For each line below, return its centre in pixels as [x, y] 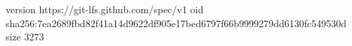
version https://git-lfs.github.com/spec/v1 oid [105, 9]
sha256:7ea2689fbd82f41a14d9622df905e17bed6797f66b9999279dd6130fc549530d [176, 23]
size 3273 [25, 37]
